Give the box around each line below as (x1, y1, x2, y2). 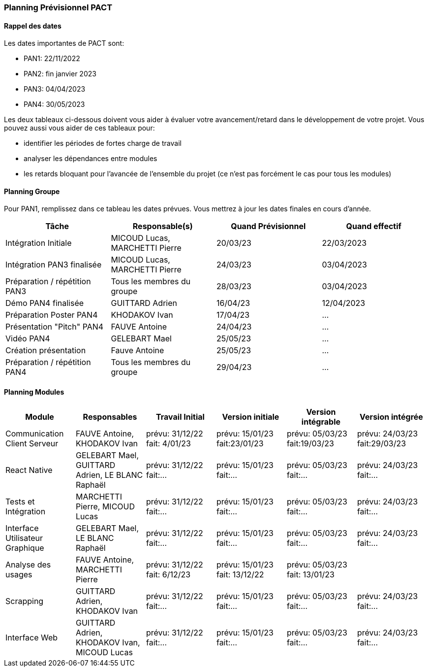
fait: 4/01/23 (146, 438, 191, 448)
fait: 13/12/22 (216, 569, 264, 579)
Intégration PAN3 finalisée (5, 260, 102, 270)
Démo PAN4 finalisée (5, 298, 84, 308)
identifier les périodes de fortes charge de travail (24, 139, 182, 148)
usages (5, 569, 32, 579)
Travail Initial (156, 411, 205, 422)
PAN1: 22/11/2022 (24, 54, 80, 63)
